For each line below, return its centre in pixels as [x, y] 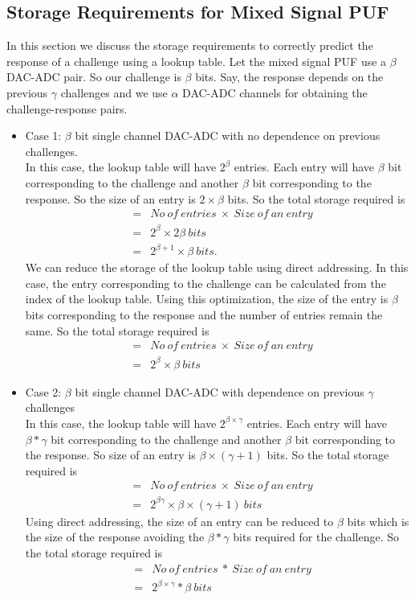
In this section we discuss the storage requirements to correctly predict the [190, 45]
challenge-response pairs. [67, 108]
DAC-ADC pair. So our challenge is [94, 77]
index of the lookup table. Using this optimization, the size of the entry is [207, 299]
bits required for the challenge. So [316, 537]
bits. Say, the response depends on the [289, 77]
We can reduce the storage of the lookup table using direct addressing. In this [217, 267]
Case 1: [43, 136]
